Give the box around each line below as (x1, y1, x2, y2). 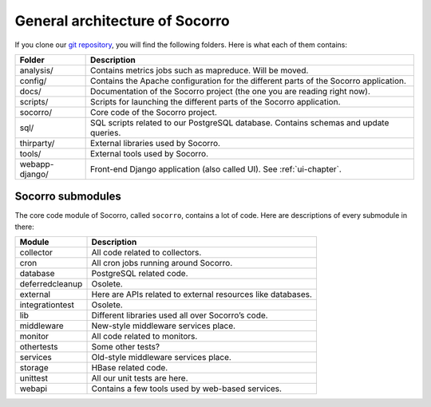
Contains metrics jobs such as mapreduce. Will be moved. (89, 65, 309, 76)
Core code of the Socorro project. (89, 106, 217, 117)
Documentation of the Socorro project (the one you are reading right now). (89, 85, 371, 97)
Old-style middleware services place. (91, 352, 231, 363)
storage (19, 362, 49, 373)
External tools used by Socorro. (89, 148, 209, 159)
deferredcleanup (19, 279, 83, 290)
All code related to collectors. (91, 247, 202, 259)
